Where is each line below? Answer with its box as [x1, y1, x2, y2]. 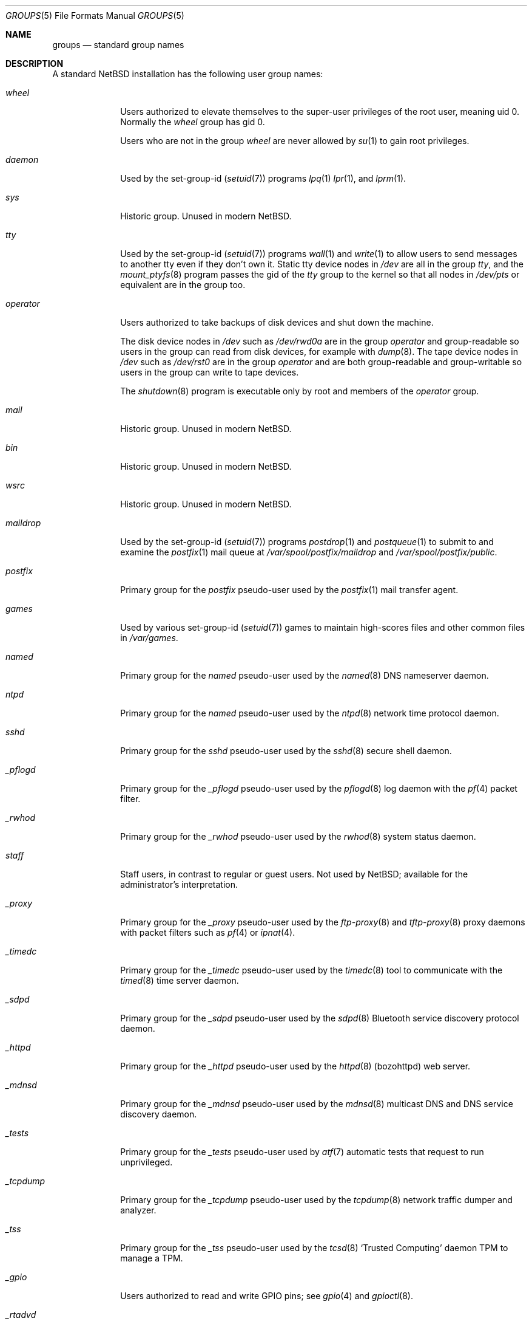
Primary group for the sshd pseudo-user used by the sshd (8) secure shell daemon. [120, 746, 452, 756]
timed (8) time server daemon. [120, 975, 239, 986]
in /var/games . [120, 633, 178, 643]
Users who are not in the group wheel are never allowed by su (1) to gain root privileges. [120, 135, 470, 146]
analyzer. [120, 1205, 157, 1215]
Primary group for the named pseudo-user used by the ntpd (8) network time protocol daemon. [120, 708, 499, 718]
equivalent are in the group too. [120, 280, 246, 290]
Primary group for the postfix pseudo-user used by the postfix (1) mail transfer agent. [120, 585, 459, 595]
